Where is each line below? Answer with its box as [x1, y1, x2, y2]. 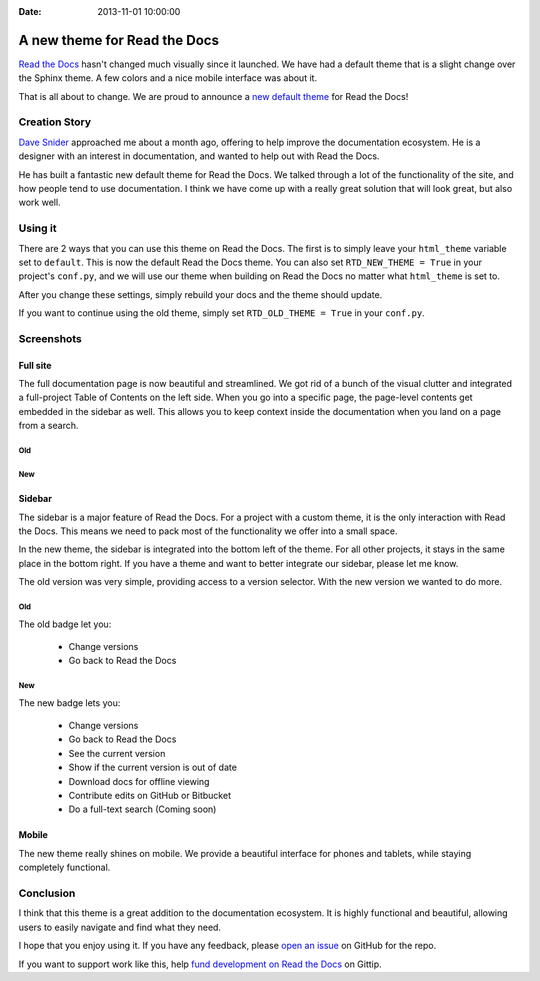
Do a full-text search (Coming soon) [68, 803, 217, 815]
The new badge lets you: [18, 696, 121, 709]
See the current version [68, 747, 166, 759]
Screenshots [18, 331, 82, 345]
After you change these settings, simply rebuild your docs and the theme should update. [18, 288, 383, 300]
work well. [18, 196, 61, 209]
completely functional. [18, 861, 111, 874]
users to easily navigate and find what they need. [18, 921, 222, 933]
